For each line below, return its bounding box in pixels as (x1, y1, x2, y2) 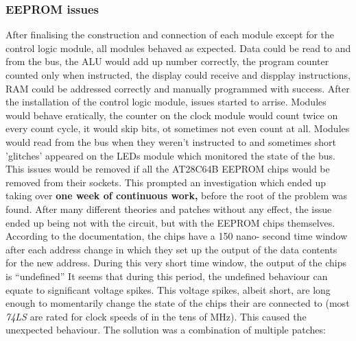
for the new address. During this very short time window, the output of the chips (5, 255, 347, 270)
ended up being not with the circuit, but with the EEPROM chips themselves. (5, 215, 335, 229)
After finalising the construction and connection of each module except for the (5, 27, 335, 42)
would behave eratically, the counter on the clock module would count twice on (5, 108, 338, 122)
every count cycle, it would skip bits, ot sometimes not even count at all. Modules (5, 121, 350, 136)
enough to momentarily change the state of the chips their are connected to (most (5, 296, 350, 310)
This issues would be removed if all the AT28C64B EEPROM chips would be (5, 162, 330, 176)
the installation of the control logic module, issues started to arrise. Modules (5, 94, 327, 109)
